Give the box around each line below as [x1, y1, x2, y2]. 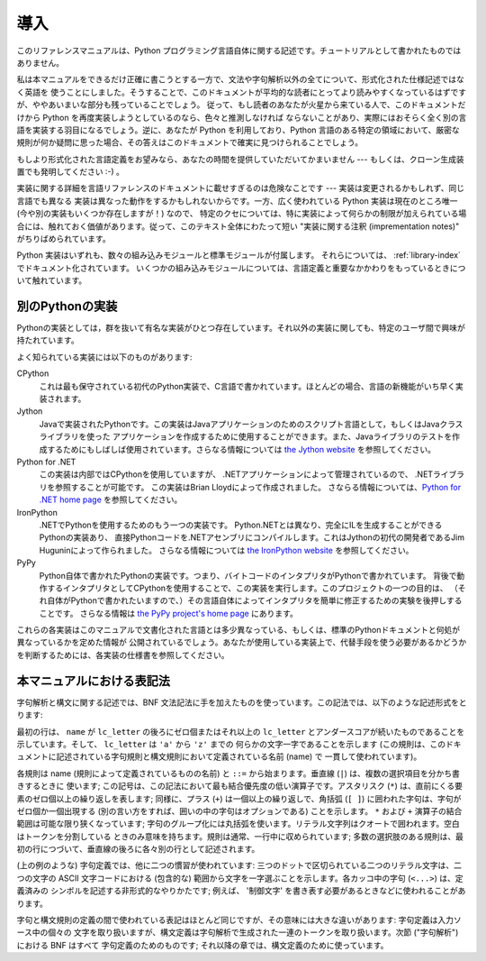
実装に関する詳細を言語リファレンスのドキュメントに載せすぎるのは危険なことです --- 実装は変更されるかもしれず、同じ [16, 183, 465, 194]
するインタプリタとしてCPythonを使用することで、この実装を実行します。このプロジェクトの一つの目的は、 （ [46, 582, 458, 593]
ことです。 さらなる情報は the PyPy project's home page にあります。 [39, 608, 299, 618]
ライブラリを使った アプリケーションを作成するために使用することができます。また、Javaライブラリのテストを [39, 431, 453, 442]
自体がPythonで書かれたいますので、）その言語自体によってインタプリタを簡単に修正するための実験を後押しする [46, 595, 463, 606]
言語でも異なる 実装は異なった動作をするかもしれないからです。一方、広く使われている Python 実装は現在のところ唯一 [16, 195, 458, 206]
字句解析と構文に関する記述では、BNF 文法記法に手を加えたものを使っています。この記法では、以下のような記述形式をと [16, 697, 467, 708]
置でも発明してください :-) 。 [16, 167, 125, 178]
